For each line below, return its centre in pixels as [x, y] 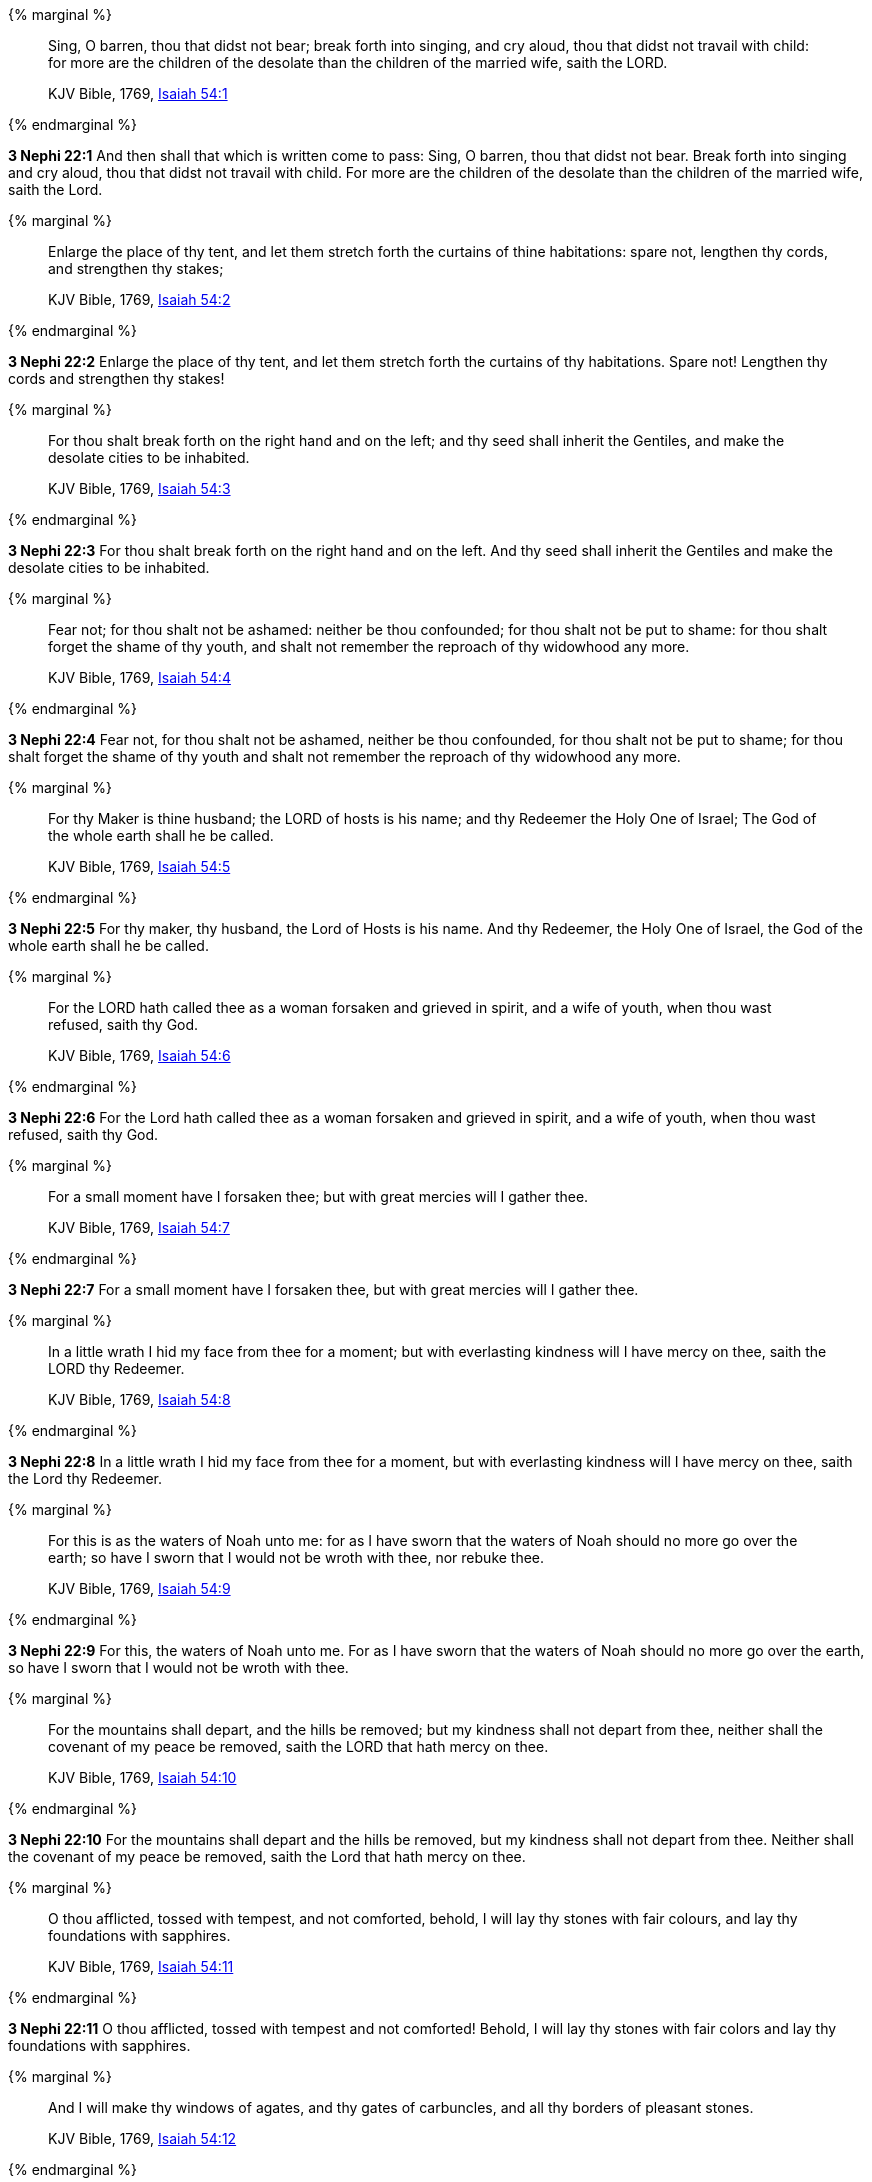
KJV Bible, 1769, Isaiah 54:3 [139, 488]
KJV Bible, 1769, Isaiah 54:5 [139, 866]
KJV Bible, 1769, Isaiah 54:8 [139, 1399]
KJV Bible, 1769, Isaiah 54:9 [139, 1588]
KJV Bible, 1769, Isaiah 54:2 [139, 299]
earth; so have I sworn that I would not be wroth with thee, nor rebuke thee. [296, 1557]
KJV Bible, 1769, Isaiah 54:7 [139, 1227]
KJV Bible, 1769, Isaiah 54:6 [139, 1055]
